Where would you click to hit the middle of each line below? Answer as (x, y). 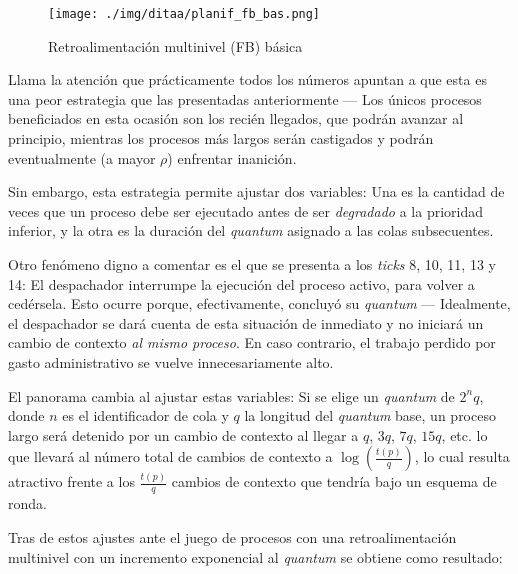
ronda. (27, 503)
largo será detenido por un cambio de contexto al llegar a (183, 434)
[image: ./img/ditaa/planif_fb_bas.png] (184, 14)
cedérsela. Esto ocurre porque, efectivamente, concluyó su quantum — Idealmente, (259, 303)
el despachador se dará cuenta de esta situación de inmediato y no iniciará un (246, 322)
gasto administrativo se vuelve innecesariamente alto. (171, 361)
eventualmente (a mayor (82, 157)
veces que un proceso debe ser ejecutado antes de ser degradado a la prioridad (245, 210)
